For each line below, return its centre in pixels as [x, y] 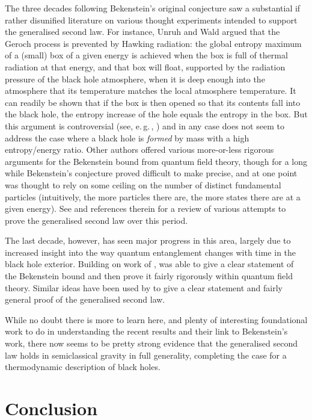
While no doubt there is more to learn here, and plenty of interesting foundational [156, 319]
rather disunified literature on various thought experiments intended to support [151, 20]
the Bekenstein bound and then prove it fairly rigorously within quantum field [149, 276]
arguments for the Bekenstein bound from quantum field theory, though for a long [156, 161]
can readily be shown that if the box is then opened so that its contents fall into [153, 102]
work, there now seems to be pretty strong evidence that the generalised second [151, 343]
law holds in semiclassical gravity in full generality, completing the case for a [146, 355]
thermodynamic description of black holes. [83, 367]
